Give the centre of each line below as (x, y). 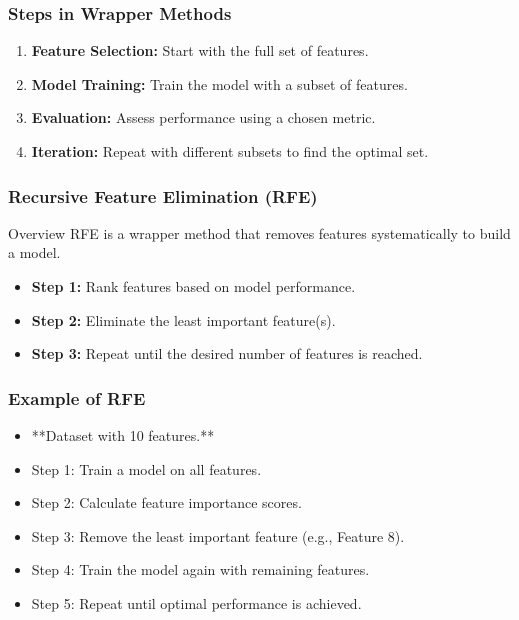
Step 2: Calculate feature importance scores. (166, 502)
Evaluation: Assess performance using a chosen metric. (203, 117)
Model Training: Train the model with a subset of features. (219, 83)
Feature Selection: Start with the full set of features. (200, 50)
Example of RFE (77, 397)
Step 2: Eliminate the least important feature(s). (183, 319)
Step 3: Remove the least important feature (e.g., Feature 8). (218, 535)
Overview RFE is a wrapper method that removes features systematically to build (259, 232)
